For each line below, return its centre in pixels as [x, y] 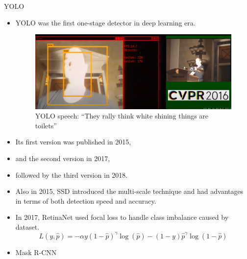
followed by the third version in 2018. [72, 175]
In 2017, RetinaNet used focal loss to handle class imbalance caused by [122, 217]
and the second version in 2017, [63, 158]
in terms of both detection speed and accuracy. [86, 200]
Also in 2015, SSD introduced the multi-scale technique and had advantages [129, 191]
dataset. [27, 226]
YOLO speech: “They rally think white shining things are [122, 116]
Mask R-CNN [36, 252]
